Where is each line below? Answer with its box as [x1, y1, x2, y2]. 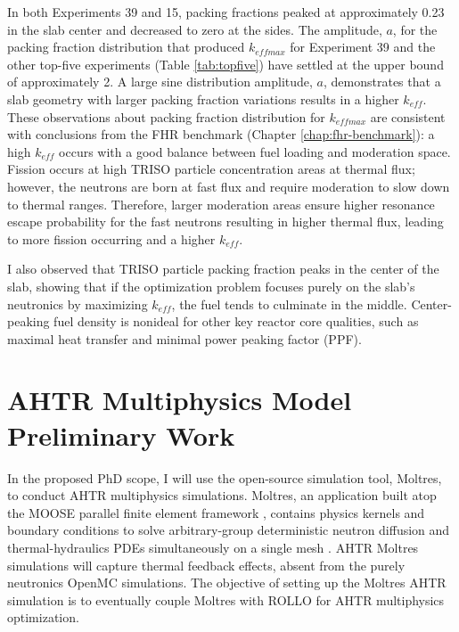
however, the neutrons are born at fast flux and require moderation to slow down [7, 176, 450, 195]
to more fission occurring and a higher [7, 229, 216, 248]
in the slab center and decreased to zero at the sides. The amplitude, [7, 20, 382, 38]
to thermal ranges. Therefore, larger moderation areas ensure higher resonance [7, 194, 435, 213]
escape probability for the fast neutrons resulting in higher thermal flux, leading [7, 212, 444, 231]
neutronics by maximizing [7, 294, 148, 313]
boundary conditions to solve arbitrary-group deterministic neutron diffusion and [7, 521, 450, 539]
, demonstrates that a [324, 72, 441, 91]
